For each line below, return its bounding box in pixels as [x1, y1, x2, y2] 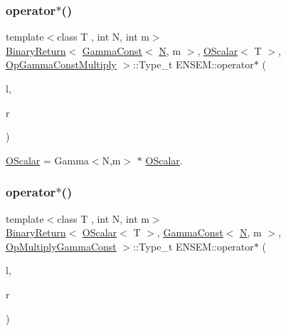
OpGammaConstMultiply [6, 57, 117, 72]
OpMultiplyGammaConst [6, 238, 117, 253]
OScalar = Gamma [6, 152, 89, 167]
